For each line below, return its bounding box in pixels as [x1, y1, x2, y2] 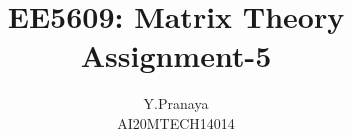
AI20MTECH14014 [117, 112, 235, 133]
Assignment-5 [80, 35, 272, 76]
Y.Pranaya [143, 93, 209, 114]
